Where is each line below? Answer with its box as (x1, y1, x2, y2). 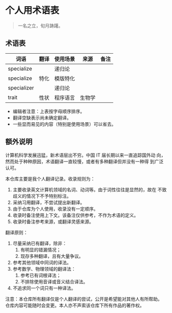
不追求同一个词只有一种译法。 (12, 285, 76, 291)
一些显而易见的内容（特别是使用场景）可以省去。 (12, 121, 116, 127)
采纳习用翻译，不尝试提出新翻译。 (12, 199, 85, 205)
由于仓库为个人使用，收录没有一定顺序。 (12, 206, 98, 212)
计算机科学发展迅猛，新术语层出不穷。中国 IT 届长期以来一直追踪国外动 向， (5, 152, 166, 158)
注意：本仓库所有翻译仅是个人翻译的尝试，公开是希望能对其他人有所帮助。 (5, 296, 162, 302)
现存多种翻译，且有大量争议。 (20, 253, 83, 259)
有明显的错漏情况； (20, 247, 61, 253)
